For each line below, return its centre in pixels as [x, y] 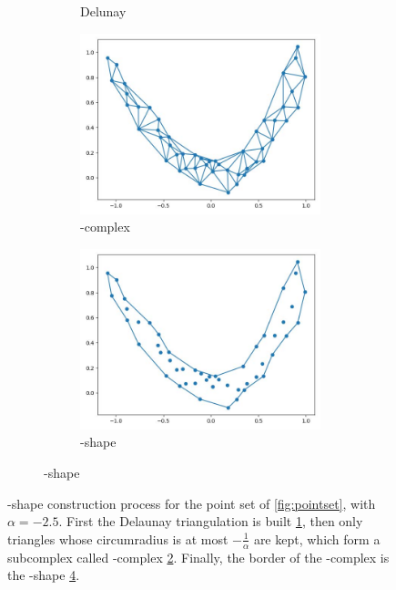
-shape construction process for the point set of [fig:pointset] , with [192, 503]
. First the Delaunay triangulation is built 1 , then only [211, 521]
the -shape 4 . [44, 575]
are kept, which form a [317, 538]
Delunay [103, 11]
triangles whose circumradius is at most [118, 538]
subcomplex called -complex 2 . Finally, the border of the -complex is [198, 557]
